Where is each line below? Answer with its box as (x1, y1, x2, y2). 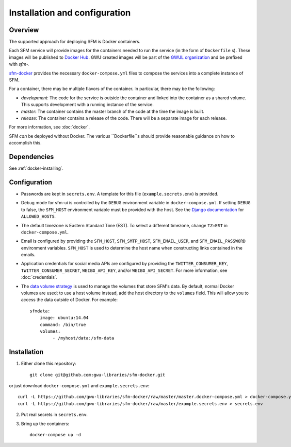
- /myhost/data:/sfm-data (52, 336, 114, 341)
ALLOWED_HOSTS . (21, 214, 56, 219)
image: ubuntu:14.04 (39, 315, 89, 321)
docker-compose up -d (30, 432, 81, 438)
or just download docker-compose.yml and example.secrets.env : (9, 383, 150, 389)
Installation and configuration (9, 7, 131, 18)
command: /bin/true (39, 322, 86, 327)
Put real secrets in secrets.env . (21, 411, 88, 418)
